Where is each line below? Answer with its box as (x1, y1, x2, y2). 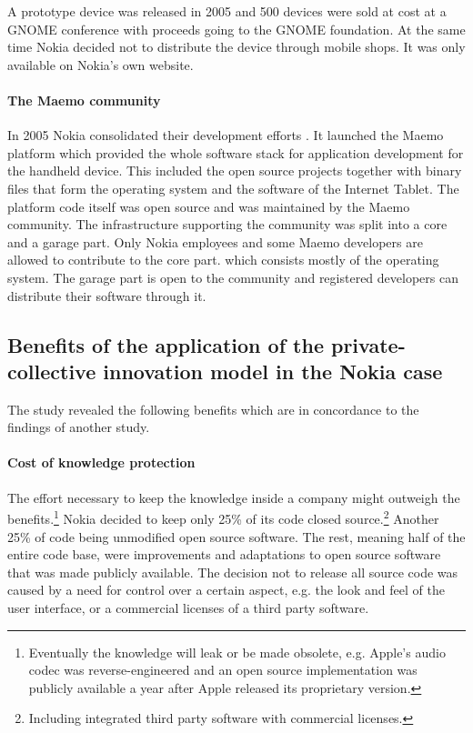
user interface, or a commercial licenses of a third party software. (7, 597, 369, 617)
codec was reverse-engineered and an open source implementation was (28, 660, 418, 679)
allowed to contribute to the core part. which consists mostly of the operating (7, 250, 439, 269)
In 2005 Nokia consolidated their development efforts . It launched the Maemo (7, 126, 444, 145)
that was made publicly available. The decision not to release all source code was (7, 562, 458, 581)
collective (7, 356, 96, 385)
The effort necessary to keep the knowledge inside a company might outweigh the (7, 487, 460, 507)
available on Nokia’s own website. (7, 55, 194, 74)
